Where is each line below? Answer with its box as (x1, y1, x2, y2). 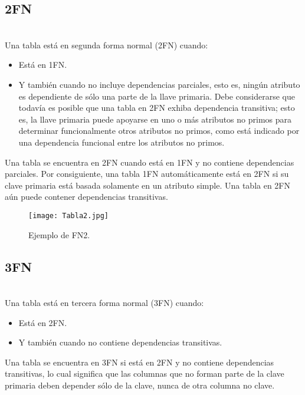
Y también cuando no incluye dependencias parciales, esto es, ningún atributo (18, 78, 300, 90)
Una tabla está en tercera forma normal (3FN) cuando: (5, 296, 204, 308)
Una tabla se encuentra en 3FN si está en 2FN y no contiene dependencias (5, 355, 274, 368)
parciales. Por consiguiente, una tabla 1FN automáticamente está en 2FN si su (5, 167, 289, 180)
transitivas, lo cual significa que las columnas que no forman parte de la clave (5, 367, 284, 380)
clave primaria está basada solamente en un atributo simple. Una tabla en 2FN (5, 179, 290, 191)
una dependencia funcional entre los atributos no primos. (18, 136, 225, 148)
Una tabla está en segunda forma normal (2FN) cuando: (5, 38, 208, 51)
